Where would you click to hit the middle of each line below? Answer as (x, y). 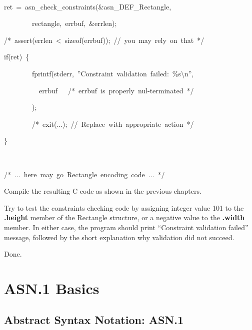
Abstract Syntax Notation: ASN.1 (94, 320)
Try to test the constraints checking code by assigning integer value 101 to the (124, 207)
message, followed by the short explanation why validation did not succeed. (119, 237)
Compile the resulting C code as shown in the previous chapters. (103, 191)
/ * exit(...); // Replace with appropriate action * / (113, 124)
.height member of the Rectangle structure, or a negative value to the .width (124, 217)
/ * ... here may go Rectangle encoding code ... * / (84, 174)
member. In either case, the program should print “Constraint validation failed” (126, 227)
